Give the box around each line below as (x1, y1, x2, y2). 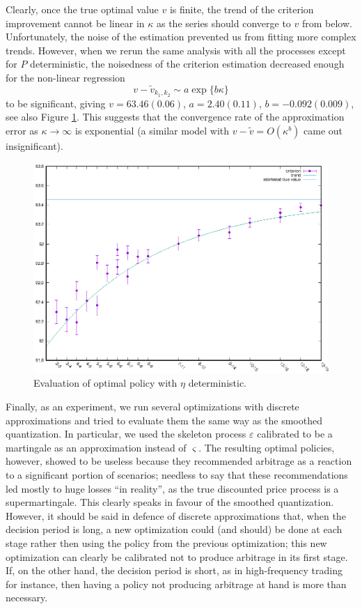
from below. (301, 15, 352, 30)
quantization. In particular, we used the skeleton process (6, 426, 246, 441)
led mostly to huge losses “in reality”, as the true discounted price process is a (6, 481, 339, 495)
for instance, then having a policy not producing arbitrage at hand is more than (6, 576, 347, 591)
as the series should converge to (156, 15, 291, 30)
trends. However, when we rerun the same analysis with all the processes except (6, 43, 346, 57)
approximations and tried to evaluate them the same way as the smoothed (6, 413, 322, 427)
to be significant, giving (6, 95, 106, 110)
